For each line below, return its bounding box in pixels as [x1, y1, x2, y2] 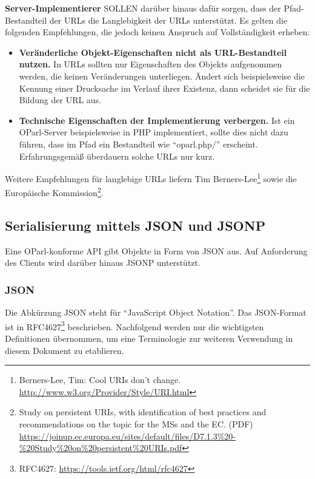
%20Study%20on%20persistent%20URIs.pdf [19, 441, 182, 454]
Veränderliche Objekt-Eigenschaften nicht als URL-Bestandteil [19, 46, 287, 58]
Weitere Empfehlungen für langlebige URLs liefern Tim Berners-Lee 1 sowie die [5, 171, 297, 185]
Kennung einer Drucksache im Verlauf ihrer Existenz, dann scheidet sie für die [19, 81, 310, 94]
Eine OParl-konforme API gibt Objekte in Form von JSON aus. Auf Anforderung [5, 244, 308, 257]
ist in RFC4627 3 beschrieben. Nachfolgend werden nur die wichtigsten [5, 318, 264, 333]
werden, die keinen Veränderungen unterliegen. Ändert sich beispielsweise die [19, 69, 305, 82]
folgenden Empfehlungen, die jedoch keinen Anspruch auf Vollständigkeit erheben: [5, 25, 310, 38]
